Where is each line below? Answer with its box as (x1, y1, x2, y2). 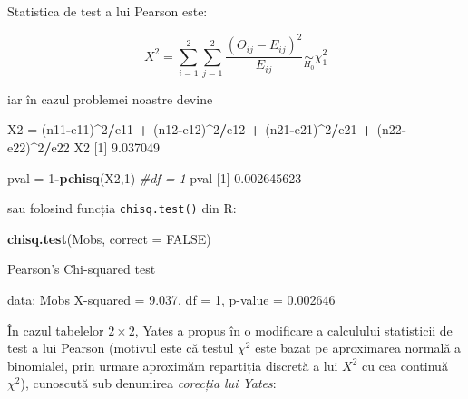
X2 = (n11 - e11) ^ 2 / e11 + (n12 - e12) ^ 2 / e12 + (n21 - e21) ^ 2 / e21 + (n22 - (7, 120, 407, 139)
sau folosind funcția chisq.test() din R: (7, 199, 237, 218)
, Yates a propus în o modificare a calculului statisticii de (134, 320, 453, 339)
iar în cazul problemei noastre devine (7, 89, 213, 108)
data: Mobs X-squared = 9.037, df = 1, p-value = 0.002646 (7, 290, 336, 309)
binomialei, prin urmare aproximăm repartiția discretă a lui (7, 355, 338, 375)
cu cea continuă (362, 355, 448, 375)
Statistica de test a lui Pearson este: (7, 2, 208, 20)
